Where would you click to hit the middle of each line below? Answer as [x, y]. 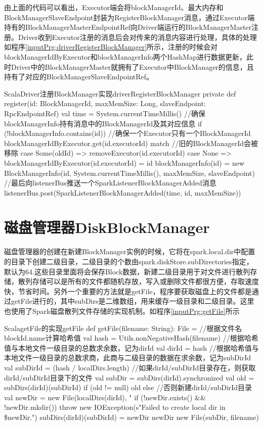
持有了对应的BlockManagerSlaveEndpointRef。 [79, 77]
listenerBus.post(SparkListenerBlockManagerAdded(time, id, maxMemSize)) [123, 192]
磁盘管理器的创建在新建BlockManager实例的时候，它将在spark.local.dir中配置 [130, 251]
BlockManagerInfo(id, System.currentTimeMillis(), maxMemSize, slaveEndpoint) [129, 173]
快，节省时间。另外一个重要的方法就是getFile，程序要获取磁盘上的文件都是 [128, 291]
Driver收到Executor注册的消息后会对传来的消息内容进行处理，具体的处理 [137, 37]
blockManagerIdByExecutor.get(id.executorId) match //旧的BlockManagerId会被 [131, 143]
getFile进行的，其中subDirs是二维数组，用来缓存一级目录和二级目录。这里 [133, 301]
